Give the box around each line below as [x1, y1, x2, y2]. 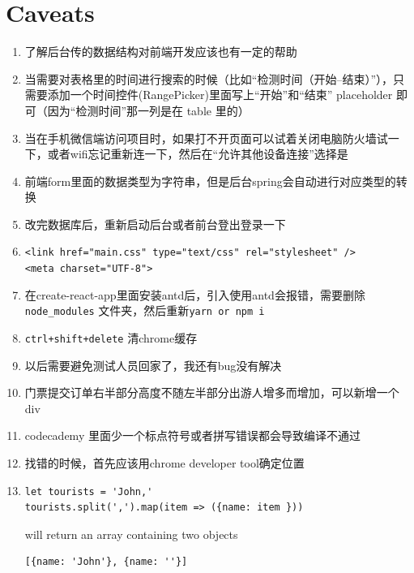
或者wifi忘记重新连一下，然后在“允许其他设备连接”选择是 [47, 145, 348, 162]
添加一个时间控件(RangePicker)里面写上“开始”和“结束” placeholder [47, 86, 393, 103]
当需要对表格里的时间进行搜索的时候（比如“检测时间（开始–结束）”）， [24, 70, 394, 87]
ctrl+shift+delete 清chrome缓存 [24, 330, 198, 347]
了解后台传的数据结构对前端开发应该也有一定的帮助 [24, 43, 297, 60]
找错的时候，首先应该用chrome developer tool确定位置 [24, 455, 305, 472]
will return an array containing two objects [24, 525, 238, 542]
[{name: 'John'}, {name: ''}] [24, 556, 188, 568]
